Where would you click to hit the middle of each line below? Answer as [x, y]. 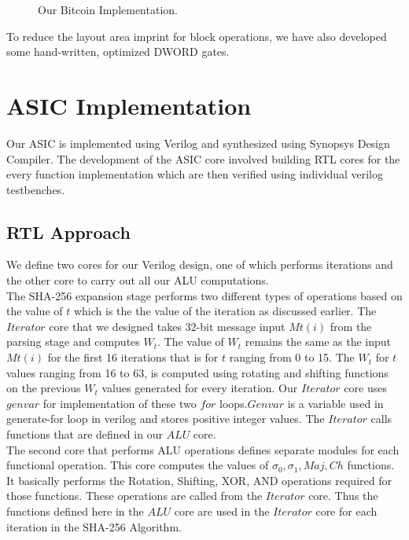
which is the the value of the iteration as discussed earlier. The [225, 311]
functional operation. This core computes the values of [138, 465]
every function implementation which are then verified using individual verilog [195, 174]
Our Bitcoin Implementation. [108, 9]
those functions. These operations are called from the [134, 496]
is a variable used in [335, 403]
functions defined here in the [75, 511]
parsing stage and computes [73, 342]
